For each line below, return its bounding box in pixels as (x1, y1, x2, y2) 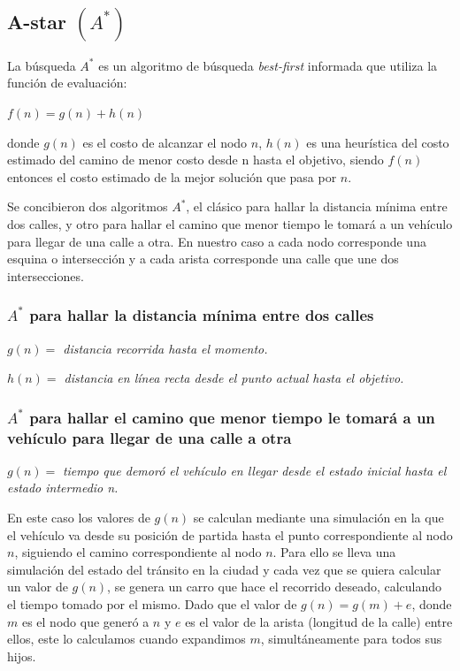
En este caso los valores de (7, 508, 150, 527)
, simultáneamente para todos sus (260, 629, 442, 648)
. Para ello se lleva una (272, 543, 396, 561)
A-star (7, 8, 66, 35)
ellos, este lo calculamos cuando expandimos (7, 629, 246, 648)
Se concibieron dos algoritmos (7, 197, 168, 216)
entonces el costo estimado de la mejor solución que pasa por (7, 167, 337, 186)
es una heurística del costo (306, 133, 449, 151)
